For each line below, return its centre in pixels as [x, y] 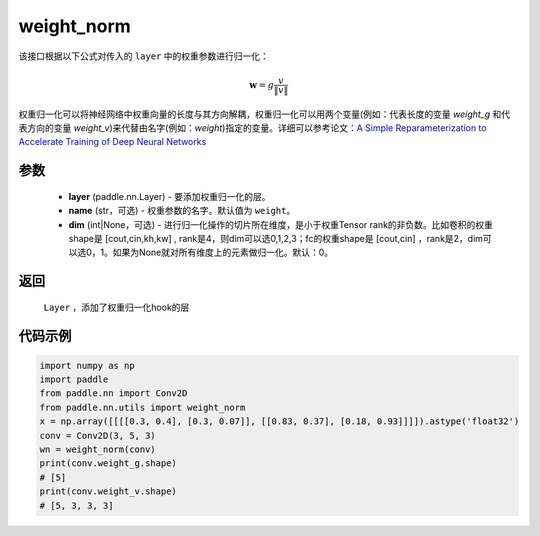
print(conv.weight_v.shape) [108, 491]
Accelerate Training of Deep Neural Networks [112, 142]
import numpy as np [87, 365]
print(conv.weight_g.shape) [108, 463]
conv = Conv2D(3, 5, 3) [98, 435]
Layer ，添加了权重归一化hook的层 [116, 307]
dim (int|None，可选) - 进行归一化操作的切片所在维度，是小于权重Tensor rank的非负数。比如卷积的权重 [281, 224]
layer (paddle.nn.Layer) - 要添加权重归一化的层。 [169, 196]
